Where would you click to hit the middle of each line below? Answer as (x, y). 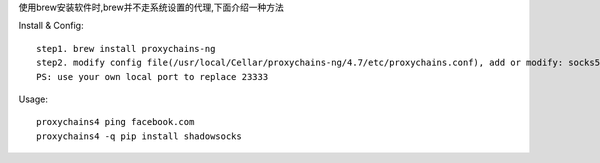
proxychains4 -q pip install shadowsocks (139, 136)
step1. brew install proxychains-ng (126, 48)
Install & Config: (51, 26)
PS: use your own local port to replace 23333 (152, 76)
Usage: (33, 99)
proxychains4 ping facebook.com (115, 122)
